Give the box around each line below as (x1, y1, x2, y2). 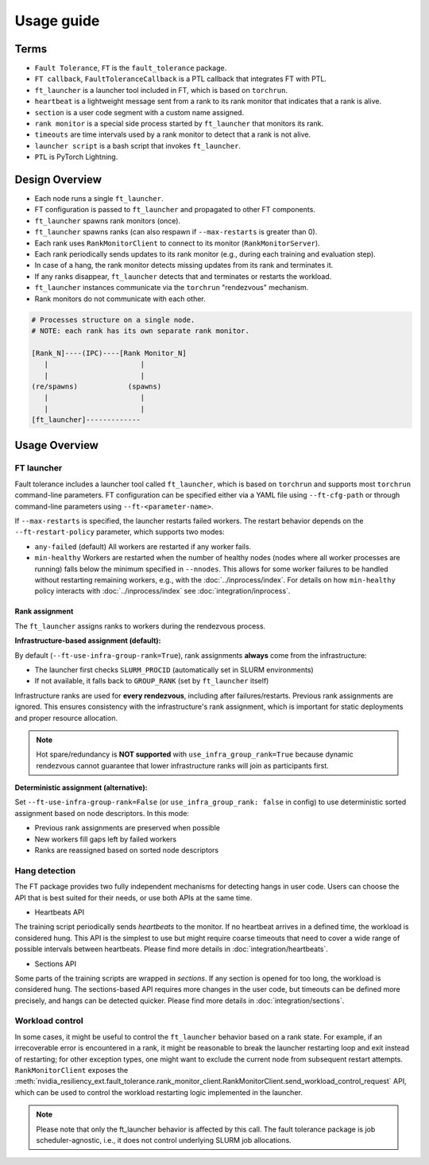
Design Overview (14, 173, 102, 186)
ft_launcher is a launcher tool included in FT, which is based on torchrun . (34, 85, 288, 95)
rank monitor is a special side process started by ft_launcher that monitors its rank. (34, 119, 324, 129)
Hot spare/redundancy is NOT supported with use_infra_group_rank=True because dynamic (36, 749, 354, 759)
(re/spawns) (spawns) (31, 381, 162, 391)
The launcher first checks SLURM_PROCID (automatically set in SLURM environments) (34, 664, 314, 675)
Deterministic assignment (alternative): (14, 783, 148, 792)
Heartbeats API (34, 907, 85, 917)
